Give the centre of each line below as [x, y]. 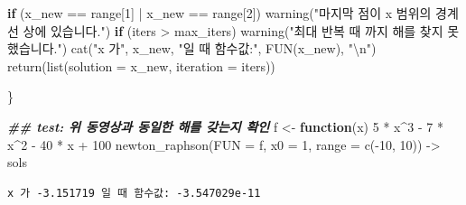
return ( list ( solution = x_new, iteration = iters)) [141, 65]
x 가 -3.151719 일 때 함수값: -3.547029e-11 [134, 193]
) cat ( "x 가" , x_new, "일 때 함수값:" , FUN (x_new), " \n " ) [219, 48]
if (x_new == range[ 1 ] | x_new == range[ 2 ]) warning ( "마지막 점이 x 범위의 [219, 13]
